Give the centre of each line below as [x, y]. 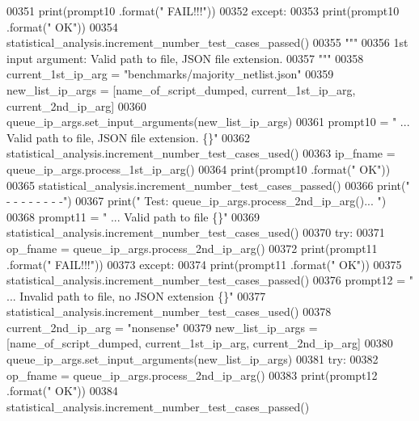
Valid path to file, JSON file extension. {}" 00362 [129, 137]
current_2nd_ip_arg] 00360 [76, 105]
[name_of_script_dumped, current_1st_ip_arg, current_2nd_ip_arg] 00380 [200, 343]
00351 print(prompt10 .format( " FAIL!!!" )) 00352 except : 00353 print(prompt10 [203, 11]
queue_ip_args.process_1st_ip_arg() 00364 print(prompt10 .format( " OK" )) [199, 168]
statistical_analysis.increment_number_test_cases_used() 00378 [169, 312]
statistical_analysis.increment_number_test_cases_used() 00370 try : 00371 [196, 232]
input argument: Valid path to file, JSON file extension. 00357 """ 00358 [185, 58]
